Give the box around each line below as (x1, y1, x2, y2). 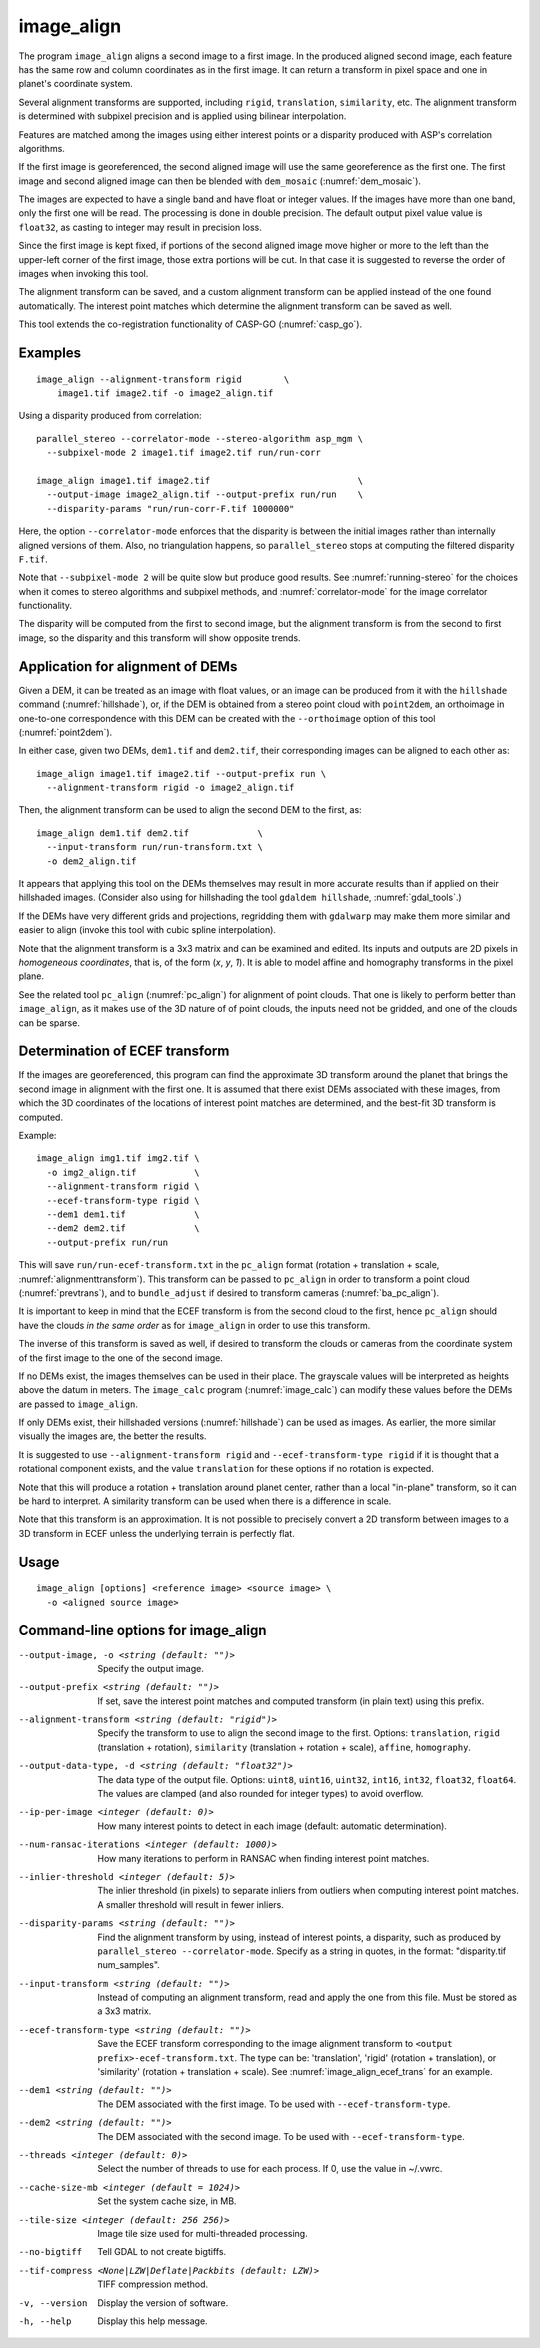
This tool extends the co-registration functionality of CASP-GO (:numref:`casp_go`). (18, 318, 363, 330)
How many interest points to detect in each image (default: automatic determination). (97, 1820, 447, 1832)
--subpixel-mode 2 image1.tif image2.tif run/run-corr (46, 447, 322, 459)
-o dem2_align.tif (46, 855, 137, 867)
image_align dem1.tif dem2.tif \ (36, 827, 264, 839)
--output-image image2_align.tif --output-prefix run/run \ (46, 489, 364, 500)
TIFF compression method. (97, 2278, 209, 2290)
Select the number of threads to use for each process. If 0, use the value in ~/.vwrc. (97, 2163, 443, 2175)
